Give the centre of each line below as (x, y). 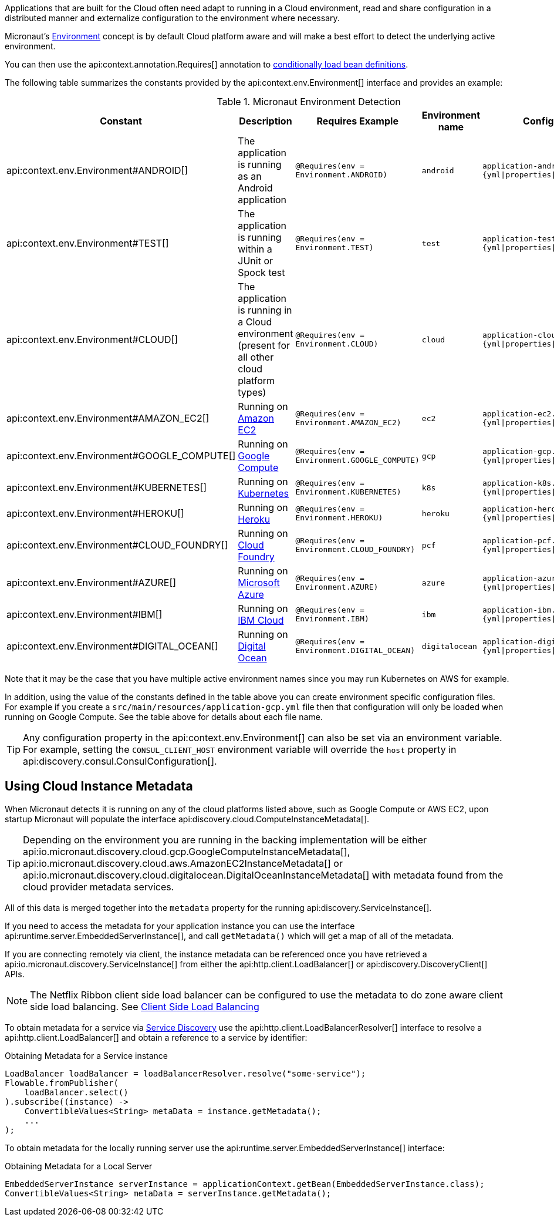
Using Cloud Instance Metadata (99, 786)
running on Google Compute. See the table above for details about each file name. (164, 717)
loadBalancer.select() (76, 1092)
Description (266, 121)
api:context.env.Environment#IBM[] (85, 614)
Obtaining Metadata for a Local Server (79, 1166)
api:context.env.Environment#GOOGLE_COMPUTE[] (121, 456)
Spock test (261, 273)
